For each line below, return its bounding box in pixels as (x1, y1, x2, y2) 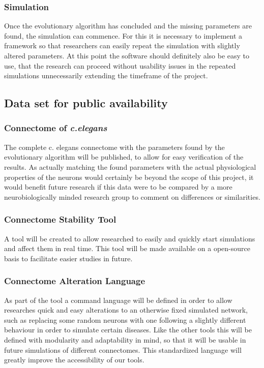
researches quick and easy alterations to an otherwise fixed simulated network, (4, 304, 248, 315)
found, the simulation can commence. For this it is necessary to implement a (4, 30, 243, 41)
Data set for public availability (4, 95, 168, 111)
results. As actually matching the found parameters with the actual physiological (4, 161, 256, 172)
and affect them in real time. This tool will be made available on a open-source (4, 243, 250, 254)
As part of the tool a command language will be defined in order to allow (4, 294, 232, 305)
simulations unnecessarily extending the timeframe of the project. (4, 70, 208, 81)
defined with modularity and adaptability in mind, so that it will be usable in (4, 334, 246, 345)
